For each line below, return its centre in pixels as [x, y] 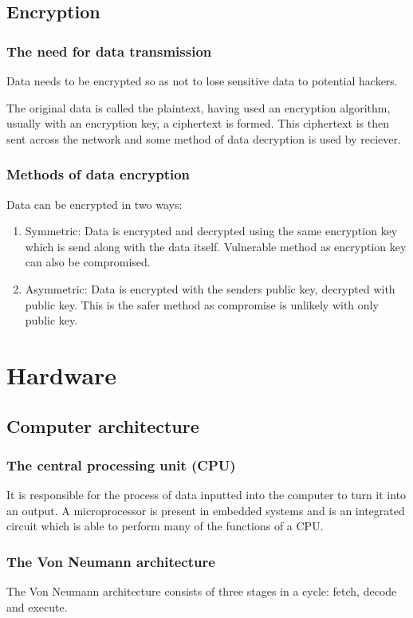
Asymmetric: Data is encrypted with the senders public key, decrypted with [210, 288]
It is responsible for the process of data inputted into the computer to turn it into [206, 495]
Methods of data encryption [98, 174]
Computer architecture [103, 425]
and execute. [37, 606]
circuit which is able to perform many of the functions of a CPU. [165, 526]
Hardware [62, 374]
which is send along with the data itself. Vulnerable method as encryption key [216, 246]
